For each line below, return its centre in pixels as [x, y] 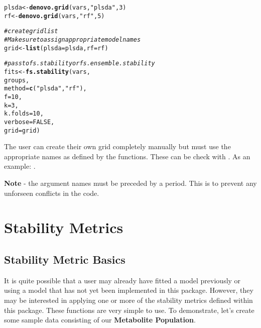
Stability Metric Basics [65, 259]
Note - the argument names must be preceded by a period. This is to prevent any [130, 183]
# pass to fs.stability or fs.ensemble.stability [80, 64]
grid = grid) [22, 130]
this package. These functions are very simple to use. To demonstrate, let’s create [129, 310]
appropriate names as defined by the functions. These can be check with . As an [127, 156]
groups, [17, 80]
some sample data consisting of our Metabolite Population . [100, 320]
